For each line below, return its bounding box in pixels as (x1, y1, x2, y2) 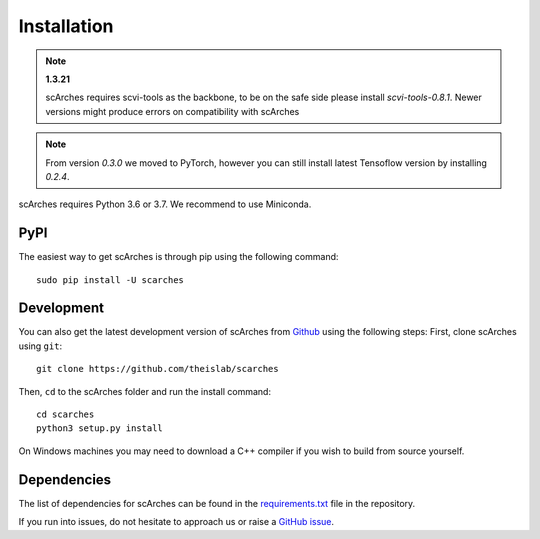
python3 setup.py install (36, 423, 164, 434)
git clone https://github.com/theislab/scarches (36, 363, 279, 375)
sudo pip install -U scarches (36, 274, 185, 285)
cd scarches (36, 409, 95, 420)
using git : (18, 340, 63, 352)
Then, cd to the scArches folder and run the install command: (18, 385, 272, 397)
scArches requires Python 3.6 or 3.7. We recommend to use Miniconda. (18, 198, 312, 210)
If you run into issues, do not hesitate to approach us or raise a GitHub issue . (18, 516, 335, 528)
